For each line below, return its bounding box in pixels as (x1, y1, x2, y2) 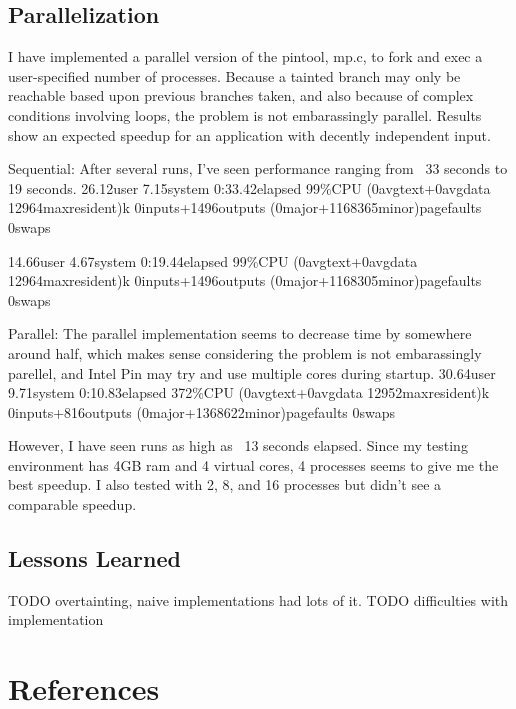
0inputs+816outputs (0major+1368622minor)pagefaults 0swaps (8, 401, 396, 422)
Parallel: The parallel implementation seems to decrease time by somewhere (8, 323, 472, 344)
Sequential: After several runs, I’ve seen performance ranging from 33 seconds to (8, 158, 508, 179)
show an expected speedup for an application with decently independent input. (8, 124, 491, 145)
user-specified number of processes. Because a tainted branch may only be (8, 65, 461, 86)
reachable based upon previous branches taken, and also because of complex (8, 85, 474, 106)
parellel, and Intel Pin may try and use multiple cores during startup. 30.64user (8, 362, 496, 383)
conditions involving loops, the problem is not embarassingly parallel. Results (8, 104, 482, 125)
